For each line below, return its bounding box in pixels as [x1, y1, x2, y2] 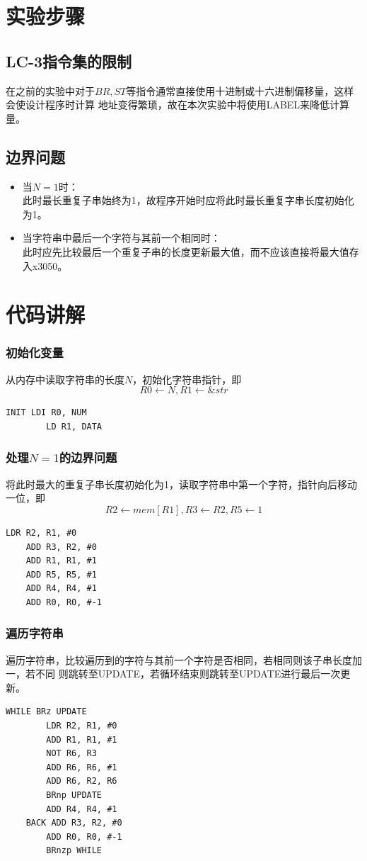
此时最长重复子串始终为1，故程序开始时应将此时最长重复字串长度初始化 [22, 193, 354, 208]
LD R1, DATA [46, 421, 103, 432]
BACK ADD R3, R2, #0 [25, 818, 122, 828]
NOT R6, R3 [46, 748, 97, 759]
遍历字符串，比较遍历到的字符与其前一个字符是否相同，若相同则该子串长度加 [6, 652, 362, 667]
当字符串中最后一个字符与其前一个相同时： [22, 230, 221, 245]
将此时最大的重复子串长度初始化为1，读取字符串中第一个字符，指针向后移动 [6, 476, 357, 491]
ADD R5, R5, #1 [25, 569, 97, 580]
